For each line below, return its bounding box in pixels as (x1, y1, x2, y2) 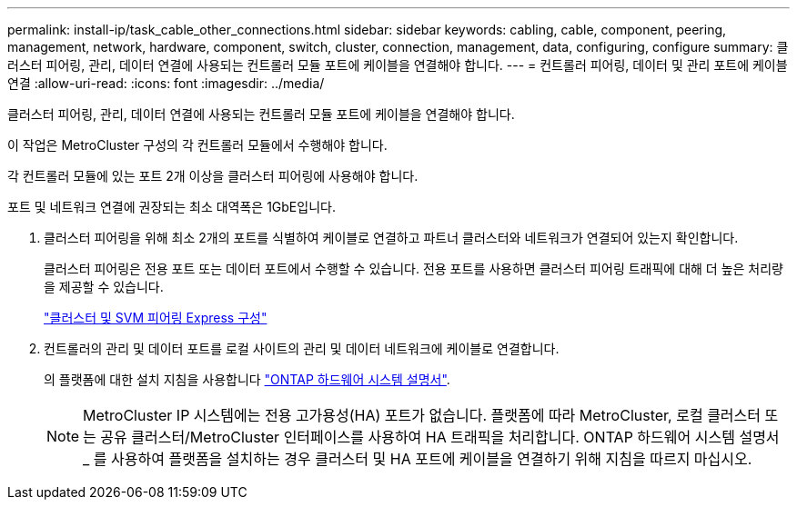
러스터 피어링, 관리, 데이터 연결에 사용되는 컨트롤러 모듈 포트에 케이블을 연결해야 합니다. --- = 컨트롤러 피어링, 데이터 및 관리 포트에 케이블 (7, 57, 788, 73)
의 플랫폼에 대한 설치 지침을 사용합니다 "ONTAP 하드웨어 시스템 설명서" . (44, 372, 450, 387)
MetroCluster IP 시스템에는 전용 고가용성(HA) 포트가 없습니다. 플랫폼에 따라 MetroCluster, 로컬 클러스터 (83, 406, 762, 424)
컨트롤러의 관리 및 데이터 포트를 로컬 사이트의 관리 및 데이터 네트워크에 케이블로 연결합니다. (44, 341, 560, 356)
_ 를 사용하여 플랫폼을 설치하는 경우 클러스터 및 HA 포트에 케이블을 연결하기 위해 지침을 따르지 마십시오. (83, 450, 752, 468)
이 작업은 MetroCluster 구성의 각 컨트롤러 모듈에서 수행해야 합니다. (7, 137, 388, 153)
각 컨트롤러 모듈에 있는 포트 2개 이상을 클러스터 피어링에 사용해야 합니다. (7, 168, 419, 184)
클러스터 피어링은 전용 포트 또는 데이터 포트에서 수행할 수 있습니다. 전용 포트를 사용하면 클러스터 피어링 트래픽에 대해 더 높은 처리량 (44, 261, 784, 276)
